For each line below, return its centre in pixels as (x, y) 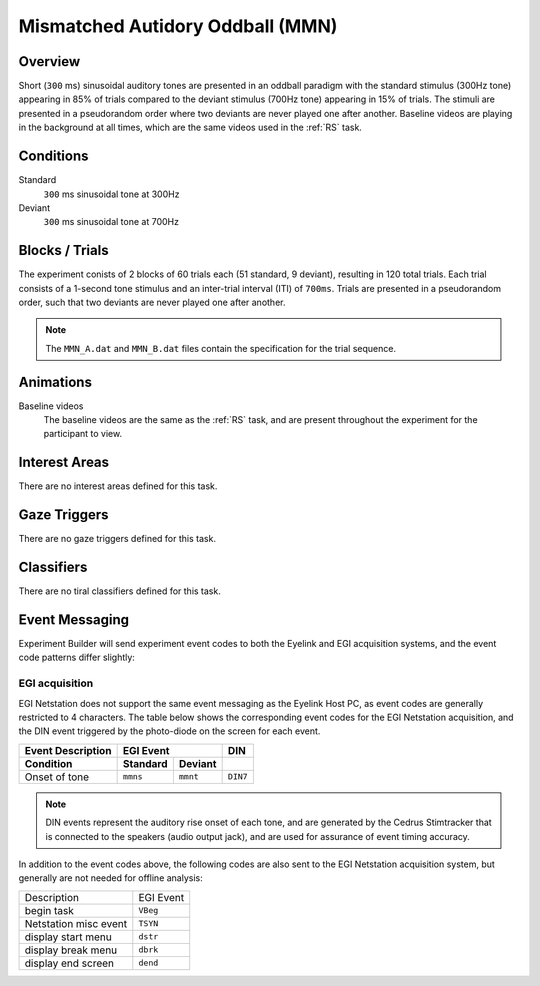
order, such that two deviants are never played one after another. (152, 302)
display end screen (69, 963)
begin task (49, 910)
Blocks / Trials (63, 250)
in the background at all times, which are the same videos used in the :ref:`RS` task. (190, 127)
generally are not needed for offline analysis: (111, 878)
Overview (49, 61)
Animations (55, 381)
